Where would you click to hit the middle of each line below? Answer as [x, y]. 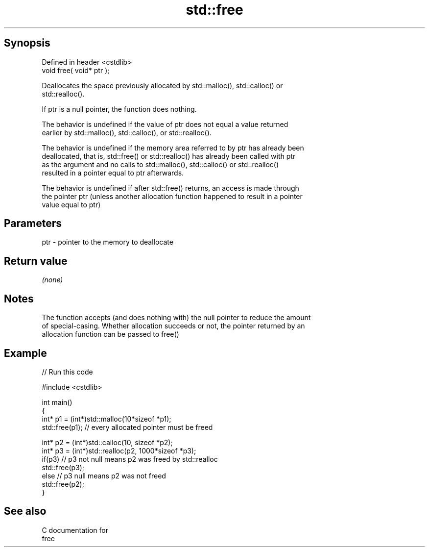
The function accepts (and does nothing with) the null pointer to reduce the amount [176, 318]
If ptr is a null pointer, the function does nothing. [119, 109]
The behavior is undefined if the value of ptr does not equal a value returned [165, 124]
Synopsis [27, 43]
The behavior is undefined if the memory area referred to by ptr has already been [173, 148]
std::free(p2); [63, 484]
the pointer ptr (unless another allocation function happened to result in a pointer [172, 196]
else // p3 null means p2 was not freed [104, 476]
